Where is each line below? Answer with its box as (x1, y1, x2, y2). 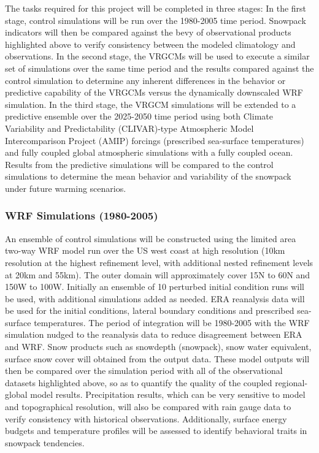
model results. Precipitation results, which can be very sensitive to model (30, 388, 306, 401)
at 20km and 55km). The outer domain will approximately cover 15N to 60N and (5, 268, 310, 281)
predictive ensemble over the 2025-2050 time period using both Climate (5, 110, 273, 123)
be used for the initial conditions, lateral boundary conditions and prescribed (5, 304, 294, 317)
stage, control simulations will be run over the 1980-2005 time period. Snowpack (5, 13, 306, 26)
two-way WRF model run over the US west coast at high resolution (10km (5, 244, 285, 257)
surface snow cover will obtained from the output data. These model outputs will (5, 352, 310, 365)
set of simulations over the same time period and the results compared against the (5, 61, 314, 74)
